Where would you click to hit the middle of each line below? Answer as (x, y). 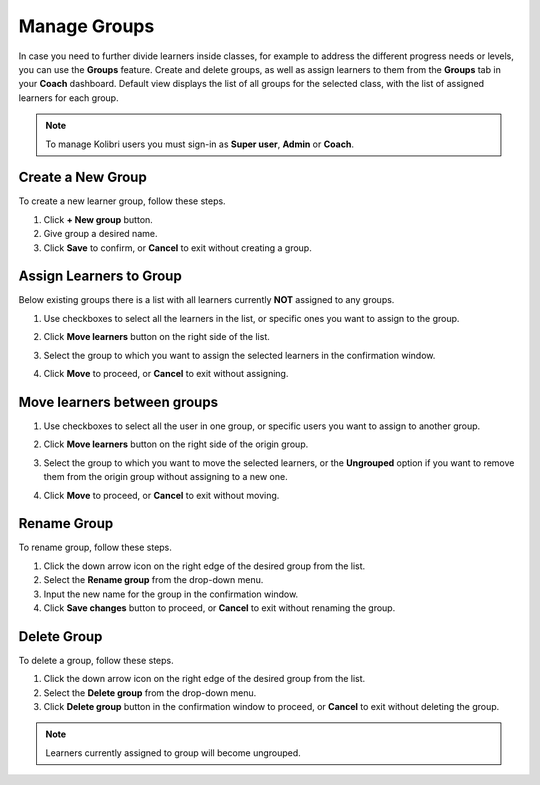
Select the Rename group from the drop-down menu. (153, 580)
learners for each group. (68, 97)
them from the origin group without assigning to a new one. (166, 477)
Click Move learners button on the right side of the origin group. (176, 444)
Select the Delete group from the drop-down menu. (150, 692)
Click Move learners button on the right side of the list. (156, 337)
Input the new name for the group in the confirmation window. (171, 594)
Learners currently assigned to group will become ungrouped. (173, 752)
